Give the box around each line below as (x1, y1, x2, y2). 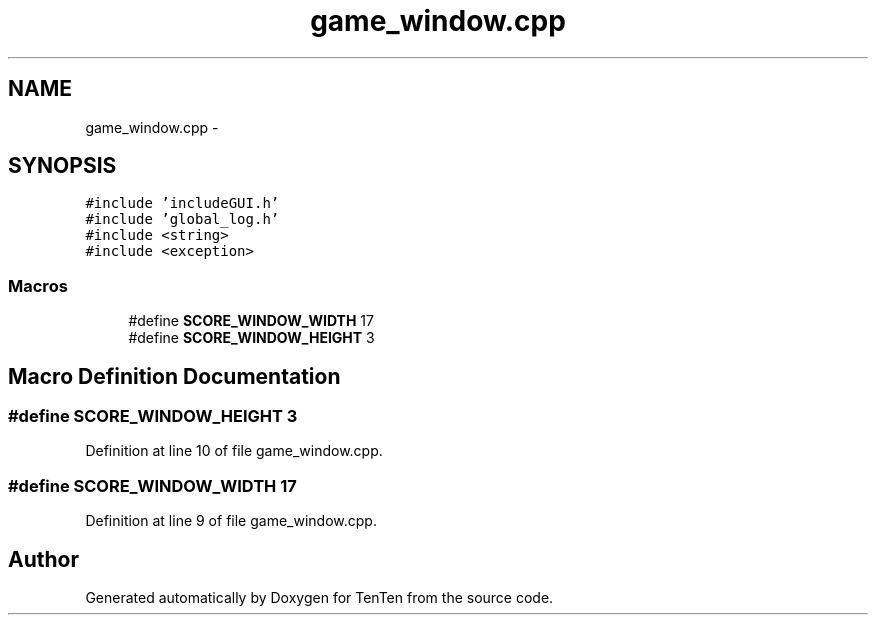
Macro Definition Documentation (8, 363, 341, 389)
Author (8, 546, 79, 572)
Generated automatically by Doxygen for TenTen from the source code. (85, 589, 554, 606)
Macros (8, 275, 68, 296)
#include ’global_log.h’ (85, 211, 280, 228)
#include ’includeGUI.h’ (85, 195, 280, 212)
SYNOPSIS (8, 153, 117, 179)
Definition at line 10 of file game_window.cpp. (85, 442, 383, 460)
